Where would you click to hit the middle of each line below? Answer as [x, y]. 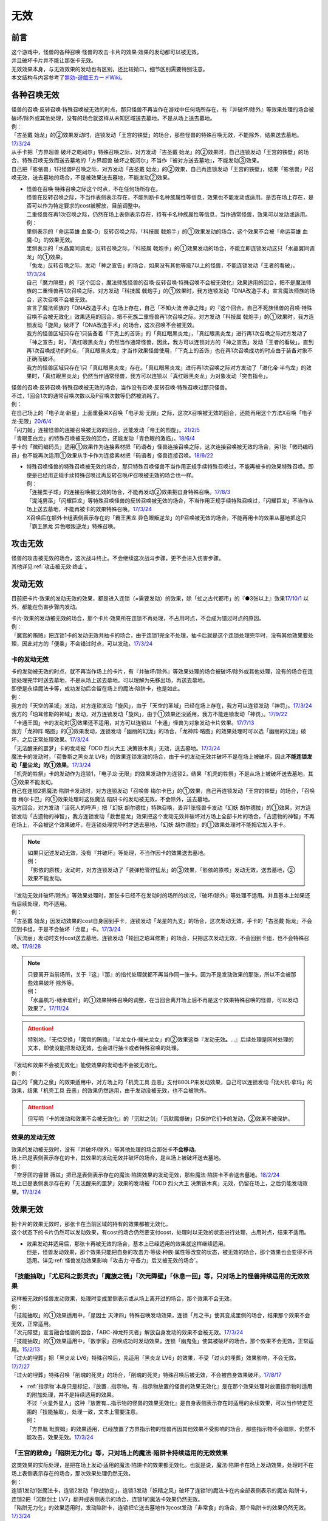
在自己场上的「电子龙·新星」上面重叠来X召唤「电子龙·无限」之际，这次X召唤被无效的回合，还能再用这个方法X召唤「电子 [162, 412]
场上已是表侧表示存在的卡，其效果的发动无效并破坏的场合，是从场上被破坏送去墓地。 [118, 1158]
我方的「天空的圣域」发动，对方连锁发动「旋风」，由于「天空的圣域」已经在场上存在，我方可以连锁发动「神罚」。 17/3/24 [162, 705]
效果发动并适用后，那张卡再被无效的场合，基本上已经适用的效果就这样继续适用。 [128, 1244]
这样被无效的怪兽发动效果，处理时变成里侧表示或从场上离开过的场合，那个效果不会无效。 [123, 1298]
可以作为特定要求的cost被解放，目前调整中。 [87, 206]
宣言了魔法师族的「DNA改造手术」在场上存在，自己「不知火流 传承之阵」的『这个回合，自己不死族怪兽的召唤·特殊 [169, 308]
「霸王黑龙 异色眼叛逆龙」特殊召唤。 [72, 526]
